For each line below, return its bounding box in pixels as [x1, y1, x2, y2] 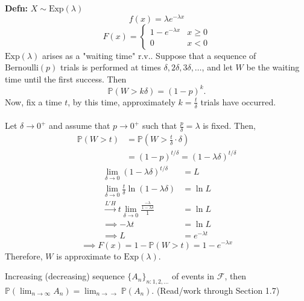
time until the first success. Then [5, 72, 127, 85]
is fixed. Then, [203, 119, 256, 132]
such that [142, 119, 177, 132]
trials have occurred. [200, 95, 276, 108]
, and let [201, 61, 233, 73]
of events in [171, 270, 215, 282]
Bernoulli [5, 64, 39, 73]
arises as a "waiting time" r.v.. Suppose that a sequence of [42, 49, 256, 61]
